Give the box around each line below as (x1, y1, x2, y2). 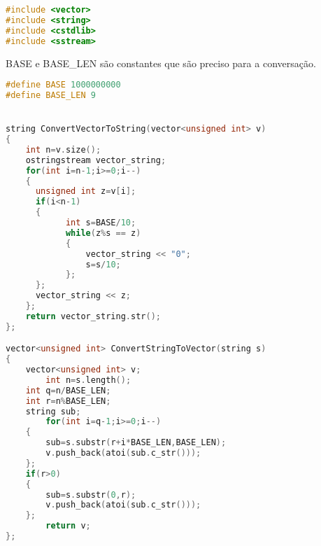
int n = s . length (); (45, 374, 131, 385)
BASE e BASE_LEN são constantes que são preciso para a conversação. (6, 55, 316, 70)
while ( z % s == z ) (65, 227, 141, 238)
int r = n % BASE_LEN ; (25, 395, 111, 406)
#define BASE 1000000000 (6, 80, 121, 90)
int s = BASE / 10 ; (65, 218, 136, 228)
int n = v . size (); (25, 144, 101, 155)
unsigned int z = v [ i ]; (35, 186, 136, 197)
